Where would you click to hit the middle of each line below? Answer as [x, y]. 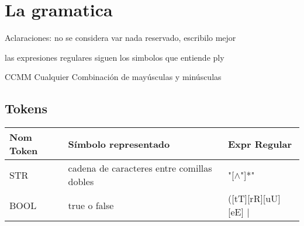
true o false [91, 205]
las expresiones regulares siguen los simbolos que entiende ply [115, 57]
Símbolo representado [119, 144]
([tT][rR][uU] [254, 199]
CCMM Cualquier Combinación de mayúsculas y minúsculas [113, 77]
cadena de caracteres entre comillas [140, 168]
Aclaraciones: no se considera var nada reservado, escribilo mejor [120, 38]
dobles [81, 182]
